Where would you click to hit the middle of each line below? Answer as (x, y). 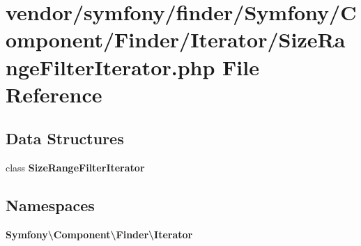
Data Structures (65, 138)
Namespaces (50, 205)
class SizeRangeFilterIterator (75, 168)
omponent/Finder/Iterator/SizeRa (176, 39)
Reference (54, 94)
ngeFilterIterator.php (110, 67)
